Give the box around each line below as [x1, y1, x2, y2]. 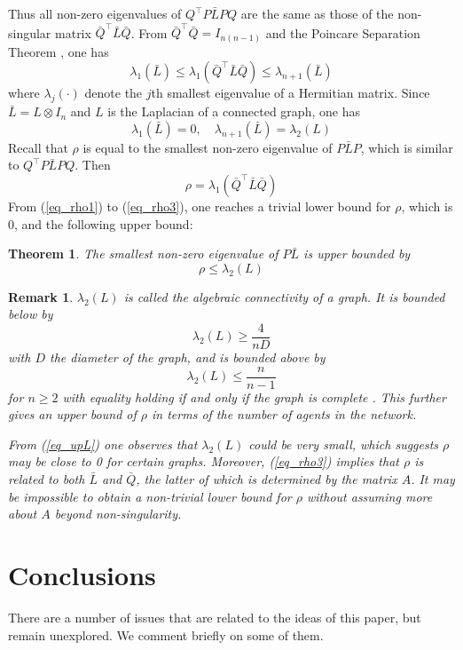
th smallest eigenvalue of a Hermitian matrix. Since [151, 83, 430, 102]
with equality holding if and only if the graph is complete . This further [62, 387, 446, 406]
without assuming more [307, 487, 433, 505]
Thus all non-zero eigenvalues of [8, 4, 182, 22]
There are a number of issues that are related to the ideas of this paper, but [8, 607, 421, 626]
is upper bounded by [303, 244, 411, 263]
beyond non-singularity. [54, 504, 182, 523]
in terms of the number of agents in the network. [152, 405, 417, 424]
